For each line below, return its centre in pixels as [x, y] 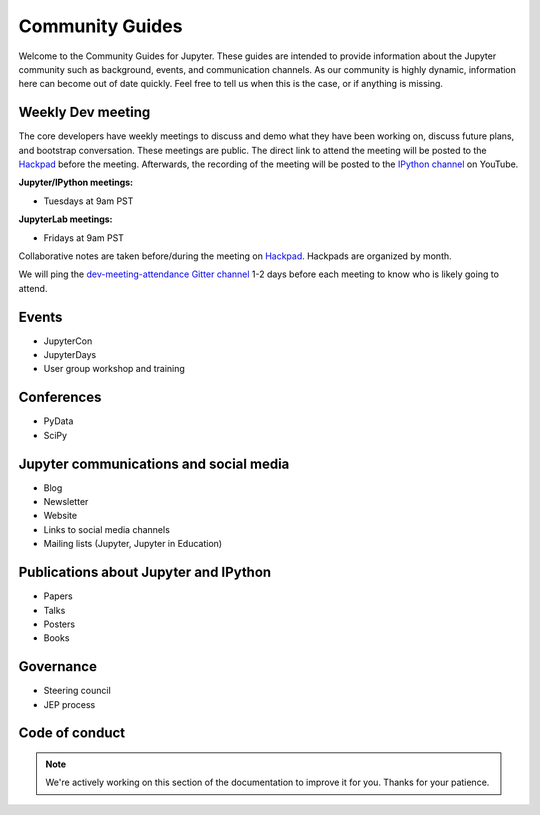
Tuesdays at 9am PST [88, 201]
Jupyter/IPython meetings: [76, 182]
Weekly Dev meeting [84, 112]
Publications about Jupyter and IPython [145, 572]
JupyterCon [68, 341]
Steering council [77, 691]
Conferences [60, 397]
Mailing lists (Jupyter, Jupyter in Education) [133, 544]
